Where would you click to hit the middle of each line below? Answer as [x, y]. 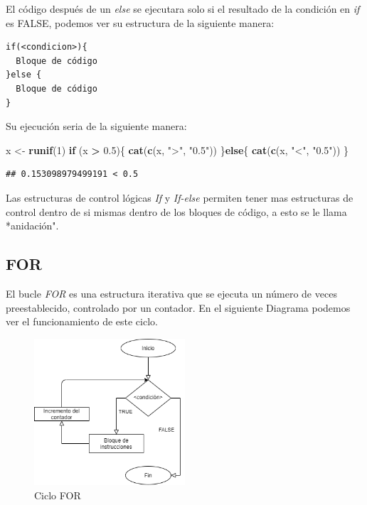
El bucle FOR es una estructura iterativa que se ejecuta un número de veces [171, 293]
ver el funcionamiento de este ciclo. [82, 321]
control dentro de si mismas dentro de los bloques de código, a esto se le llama [176, 211]
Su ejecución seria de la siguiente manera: [96, 126]
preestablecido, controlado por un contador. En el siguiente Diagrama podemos [178, 307]
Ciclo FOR [58, 495]
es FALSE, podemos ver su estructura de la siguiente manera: [140, 22]
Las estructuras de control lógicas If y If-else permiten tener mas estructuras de [180, 197]
